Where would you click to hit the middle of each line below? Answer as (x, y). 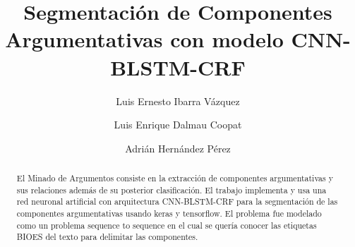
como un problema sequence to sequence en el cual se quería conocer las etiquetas (167, 225)
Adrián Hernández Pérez (178, 148)
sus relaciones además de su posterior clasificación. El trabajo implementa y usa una (172, 189)
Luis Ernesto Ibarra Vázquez (178, 101)
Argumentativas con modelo (144, 39)
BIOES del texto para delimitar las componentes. (107, 237)
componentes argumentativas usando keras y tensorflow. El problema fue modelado (169, 213)
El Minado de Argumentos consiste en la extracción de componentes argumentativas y (175, 178)
